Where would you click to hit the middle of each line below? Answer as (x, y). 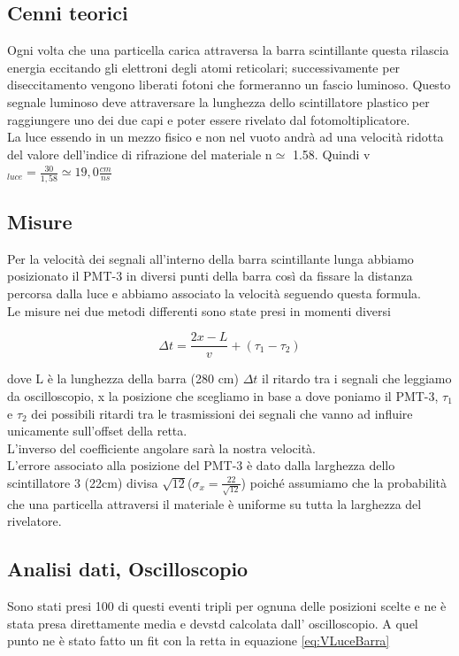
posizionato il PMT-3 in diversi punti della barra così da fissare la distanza (210, 276)
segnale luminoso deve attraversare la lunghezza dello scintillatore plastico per (218, 101)
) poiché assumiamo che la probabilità (344, 482)
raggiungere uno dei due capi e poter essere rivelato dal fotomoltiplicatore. (209, 119)
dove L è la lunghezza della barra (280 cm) (123, 378)
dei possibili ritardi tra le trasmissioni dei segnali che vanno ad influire (222, 413)
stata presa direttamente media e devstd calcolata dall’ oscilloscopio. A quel (213, 623)
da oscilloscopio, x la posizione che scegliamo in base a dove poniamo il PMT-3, (223, 395)
